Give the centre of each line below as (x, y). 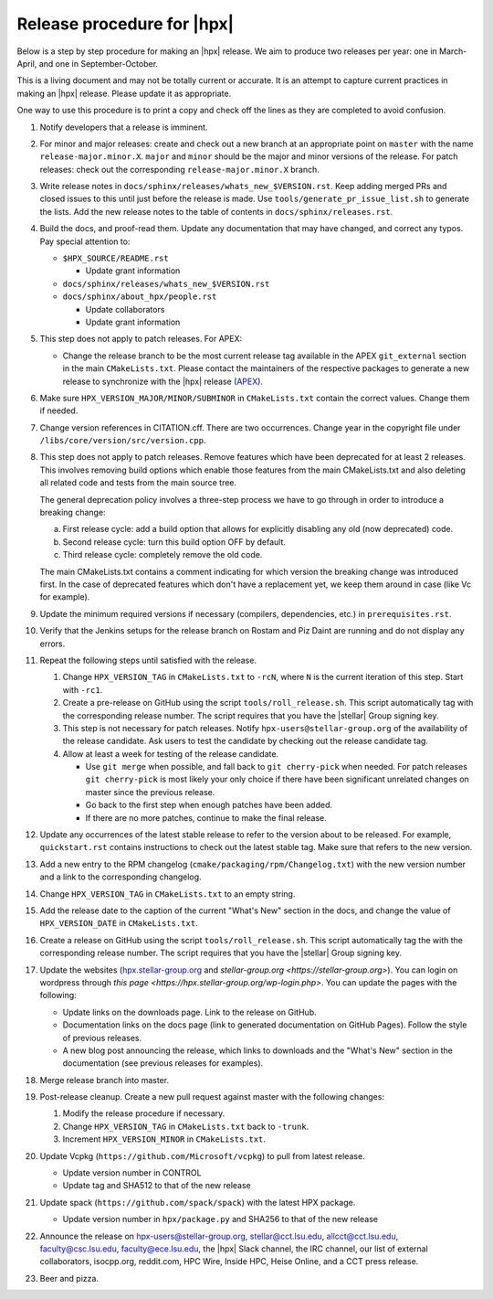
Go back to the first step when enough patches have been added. (209, 805)
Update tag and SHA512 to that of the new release (157, 1186)
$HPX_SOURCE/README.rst (115, 259)
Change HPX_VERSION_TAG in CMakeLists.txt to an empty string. (168, 894)
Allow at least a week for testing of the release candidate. (170, 753)
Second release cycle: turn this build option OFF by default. (174, 542)
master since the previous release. (150, 792)
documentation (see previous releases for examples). (163, 1063)
